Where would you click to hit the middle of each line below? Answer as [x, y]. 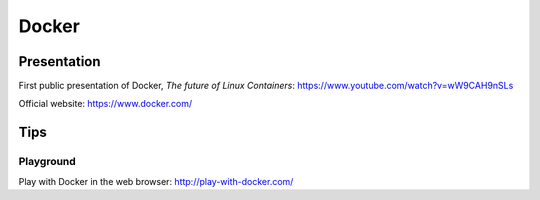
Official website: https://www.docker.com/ [105, 104]
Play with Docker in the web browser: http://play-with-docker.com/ [156, 181]
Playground [47, 162]
